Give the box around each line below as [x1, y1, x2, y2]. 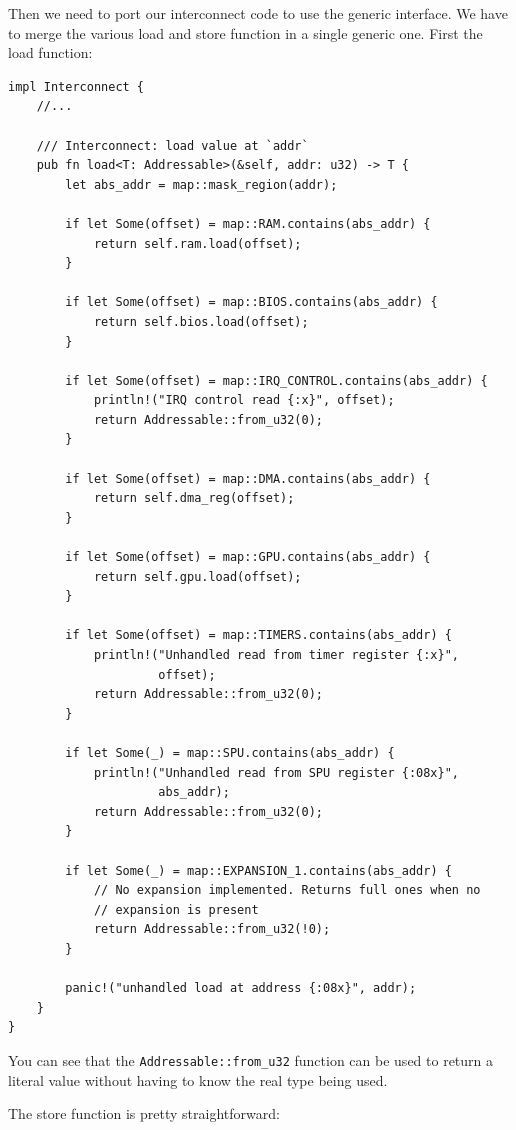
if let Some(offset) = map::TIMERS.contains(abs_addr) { [65, 628, 452, 643]
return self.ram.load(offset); [93, 236, 302, 251]
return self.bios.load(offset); [93, 314, 309, 329]
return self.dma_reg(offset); [93, 491, 295, 506]
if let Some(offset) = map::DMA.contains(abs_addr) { [65, 471, 431, 486]
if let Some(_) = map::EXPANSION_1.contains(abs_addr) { [65, 863, 452, 878]
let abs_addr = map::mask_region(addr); [65, 177, 338, 192]
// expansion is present [93, 902, 259, 917]
